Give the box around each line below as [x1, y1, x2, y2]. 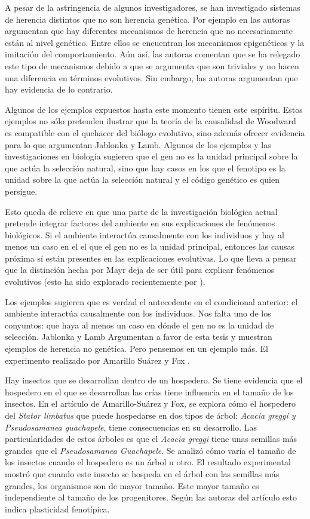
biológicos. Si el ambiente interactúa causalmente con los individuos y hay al [5, 228, 284, 241]
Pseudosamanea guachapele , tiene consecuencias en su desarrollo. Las [5, 420, 257, 433]
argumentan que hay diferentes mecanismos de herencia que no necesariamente [5, 24, 293, 37]
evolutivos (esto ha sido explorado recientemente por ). [5, 275, 205, 288]
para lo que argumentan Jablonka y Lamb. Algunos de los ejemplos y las [5, 138, 271, 151]
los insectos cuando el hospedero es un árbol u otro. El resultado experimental [5, 456, 291, 468]
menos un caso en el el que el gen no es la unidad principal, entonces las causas [5, 240, 295, 253]
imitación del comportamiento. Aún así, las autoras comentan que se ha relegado [5, 48, 300, 60]
